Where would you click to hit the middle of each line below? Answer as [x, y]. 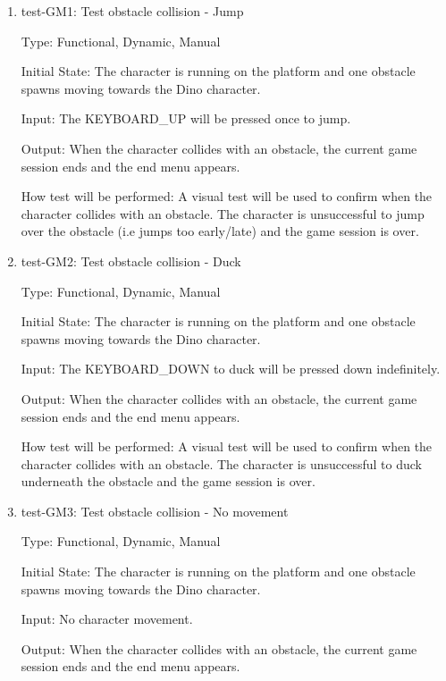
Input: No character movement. [107, 619]
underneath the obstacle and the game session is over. [168, 481]
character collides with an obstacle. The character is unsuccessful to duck [221, 463]
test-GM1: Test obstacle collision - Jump [132, 11]
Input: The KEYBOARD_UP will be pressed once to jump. [186, 118]
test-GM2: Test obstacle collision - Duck [131, 261]
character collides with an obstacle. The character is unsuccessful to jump [223, 213]
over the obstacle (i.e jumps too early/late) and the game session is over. [220, 231]
